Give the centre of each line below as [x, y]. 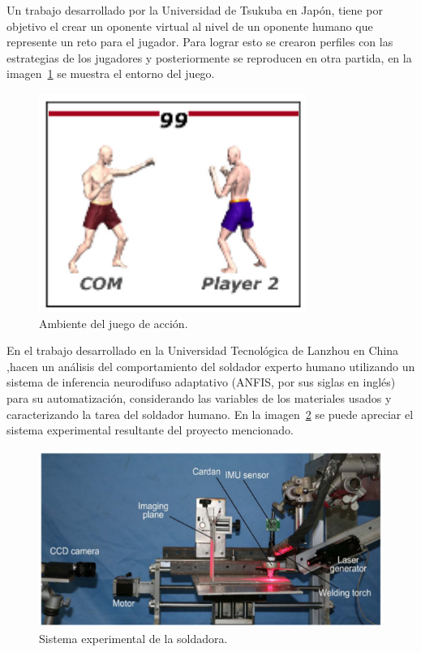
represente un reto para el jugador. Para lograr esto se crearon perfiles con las [200, 42]
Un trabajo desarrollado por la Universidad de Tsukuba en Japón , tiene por [195, 10]
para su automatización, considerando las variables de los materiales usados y [199, 397]
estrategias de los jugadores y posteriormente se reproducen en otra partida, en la [209, 57]
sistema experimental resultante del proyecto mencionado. [150, 430]
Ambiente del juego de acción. [114, 323]
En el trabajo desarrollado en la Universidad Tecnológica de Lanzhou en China [202, 350]
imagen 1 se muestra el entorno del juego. [111, 73]
